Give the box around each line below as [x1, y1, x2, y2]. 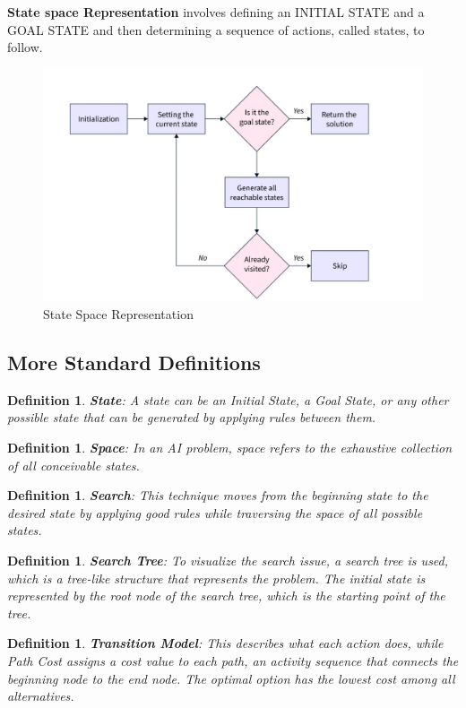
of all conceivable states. [7, 455, 140, 474]
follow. [7, 38, 43, 56]
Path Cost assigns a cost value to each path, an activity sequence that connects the [7, 651, 459, 669]
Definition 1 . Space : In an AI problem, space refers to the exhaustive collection [7, 437, 453, 456]
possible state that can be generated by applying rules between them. [7, 408, 376, 427]
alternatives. [7, 686, 74, 705]
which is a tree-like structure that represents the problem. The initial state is [7, 568, 426, 587]
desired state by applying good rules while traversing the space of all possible [7, 503, 423, 522]
